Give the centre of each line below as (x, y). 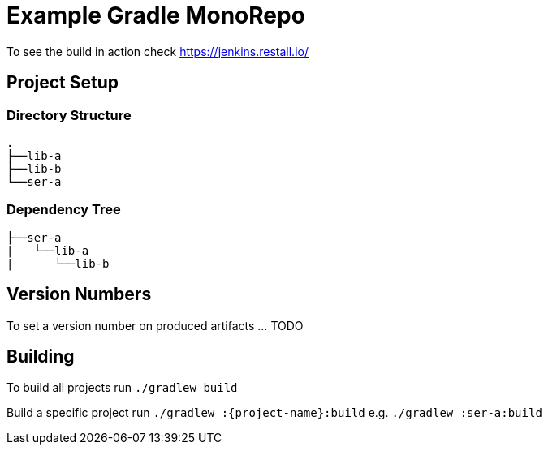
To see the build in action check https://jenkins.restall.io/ (157, 51)
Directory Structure (69, 115)
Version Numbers (79, 294)
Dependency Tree (64, 210)
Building (41, 356)
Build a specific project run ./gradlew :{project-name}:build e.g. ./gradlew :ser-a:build (274, 413)
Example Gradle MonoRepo (156, 15)
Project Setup (63, 83)
